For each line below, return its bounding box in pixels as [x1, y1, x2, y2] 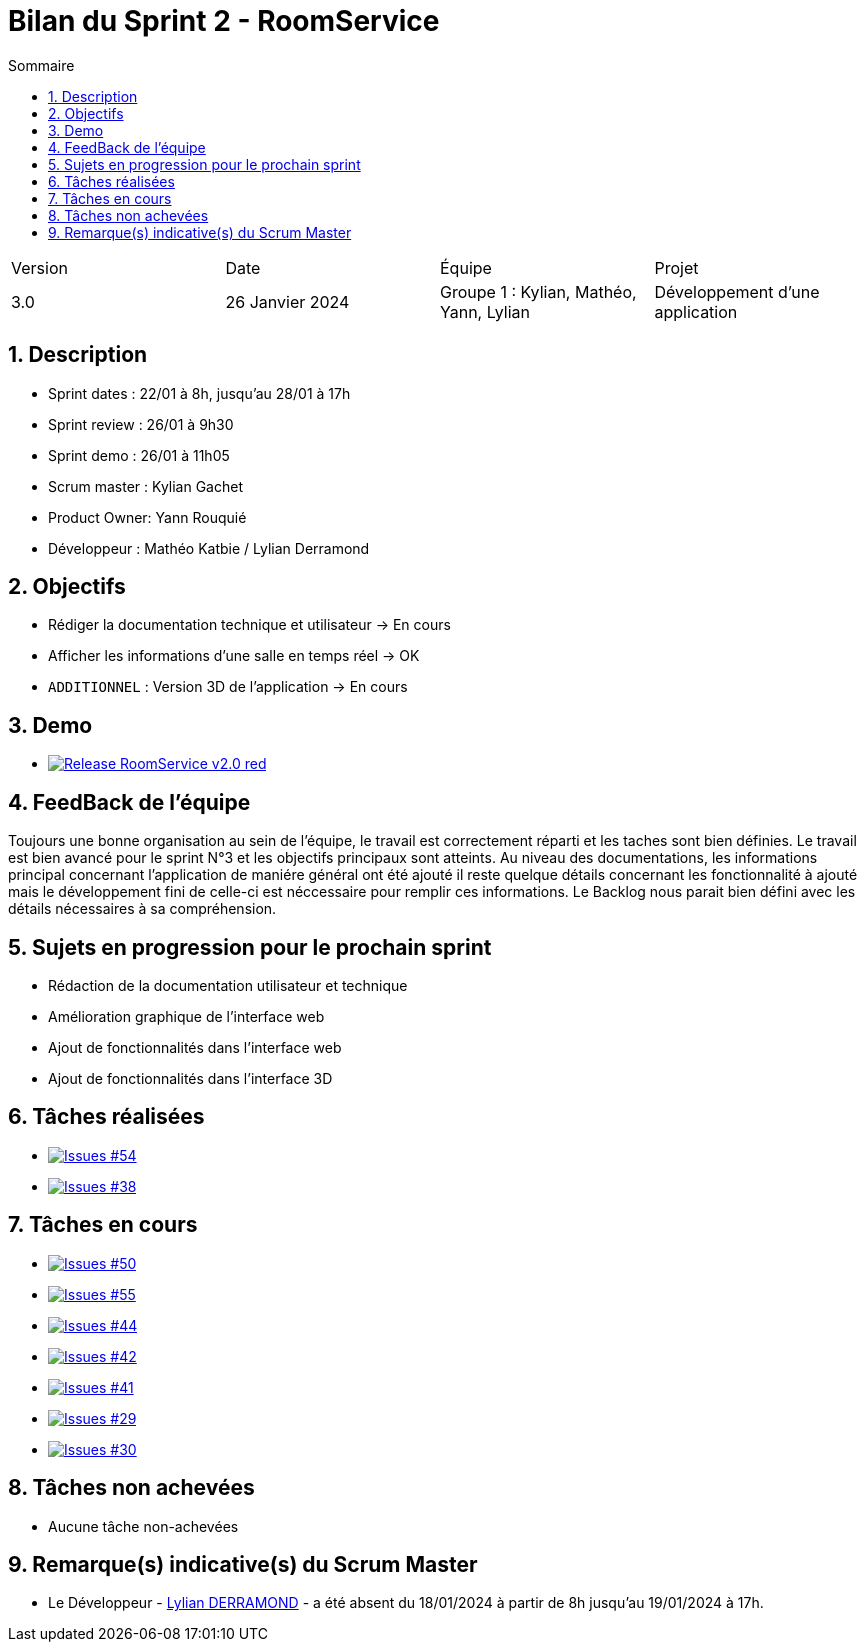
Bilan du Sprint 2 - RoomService [8, 4, 440, 38]
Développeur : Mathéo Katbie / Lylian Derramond [48, 539, 370, 557]
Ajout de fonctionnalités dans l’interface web [48, 1038, 342, 1056]
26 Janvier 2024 [225, 291, 350, 312]
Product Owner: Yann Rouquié [48, 508, 247, 526]
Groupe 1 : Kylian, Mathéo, [440, 281, 637, 302]
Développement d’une [654, 281, 820, 302]
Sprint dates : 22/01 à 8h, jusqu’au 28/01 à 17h [48, 384, 351, 402]
